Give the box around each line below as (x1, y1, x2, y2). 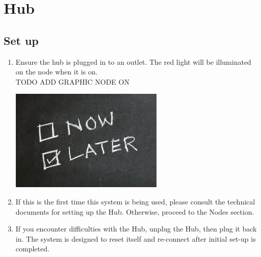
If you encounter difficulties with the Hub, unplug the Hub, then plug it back (15, 223, 257, 234)
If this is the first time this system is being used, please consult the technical (15, 196, 255, 207)
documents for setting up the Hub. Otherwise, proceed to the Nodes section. (15, 206, 254, 217)
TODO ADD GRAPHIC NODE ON (15, 76, 129, 87)
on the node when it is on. (15, 66, 98, 77)
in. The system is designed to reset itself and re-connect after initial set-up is (15, 233, 256, 244)
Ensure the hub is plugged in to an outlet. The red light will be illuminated (15, 56, 251, 67)
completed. (15, 243, 49, 254)
